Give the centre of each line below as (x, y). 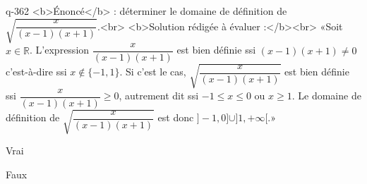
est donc (176, 117)
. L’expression (60, 50)
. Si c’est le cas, (153, 72)
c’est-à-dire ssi (36, 72)
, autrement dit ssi (159, 96)
